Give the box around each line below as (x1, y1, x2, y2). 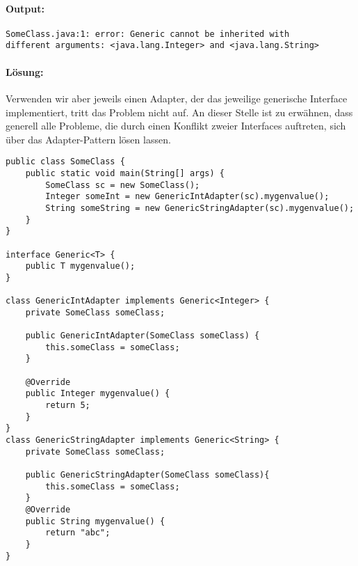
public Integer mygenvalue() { (25, 388, 170, 399)
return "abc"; (45, 528, 111, 538)
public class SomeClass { (6, 157, 125, 167)
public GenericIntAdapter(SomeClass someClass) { (25, 331, 260, 341)
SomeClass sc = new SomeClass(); (45, 180, 200, 190)
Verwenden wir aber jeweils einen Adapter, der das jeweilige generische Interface (6, 91, 348, 105)
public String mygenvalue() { (25, 516, 165, 526)
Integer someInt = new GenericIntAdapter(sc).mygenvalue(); (45, 191, 329, 202)
